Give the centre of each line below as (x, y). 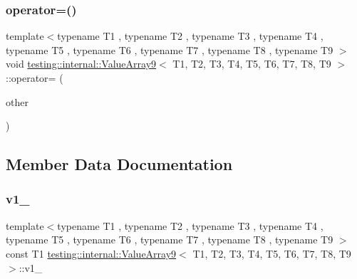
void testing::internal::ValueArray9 (81, 64)
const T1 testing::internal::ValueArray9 (91, 253)
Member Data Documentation (119, 164)
